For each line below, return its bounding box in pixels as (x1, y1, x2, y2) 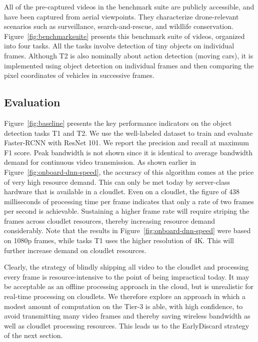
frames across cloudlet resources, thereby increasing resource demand (4, 215, 215, 226)
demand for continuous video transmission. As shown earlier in (4, 157, 196, 167)
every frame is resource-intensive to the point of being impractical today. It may (4, 271, 249, 282)
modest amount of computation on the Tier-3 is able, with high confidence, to (4, 301, 243, 311)
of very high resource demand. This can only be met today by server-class (4, 176, 230, 187)
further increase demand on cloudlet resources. (4, 245, 146, 255)
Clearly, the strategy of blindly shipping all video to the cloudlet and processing (4, 262, 249, 272)
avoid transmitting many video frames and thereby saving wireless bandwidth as (4, 311, 250, 321)
